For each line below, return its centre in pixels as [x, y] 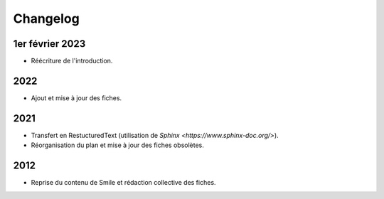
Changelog [46, 18]
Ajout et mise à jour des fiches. [76, 98]
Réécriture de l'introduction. [72, 61]
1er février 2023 [49, 44]
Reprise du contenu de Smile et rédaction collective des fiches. [123, 183]
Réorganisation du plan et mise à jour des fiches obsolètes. [117, 145]
